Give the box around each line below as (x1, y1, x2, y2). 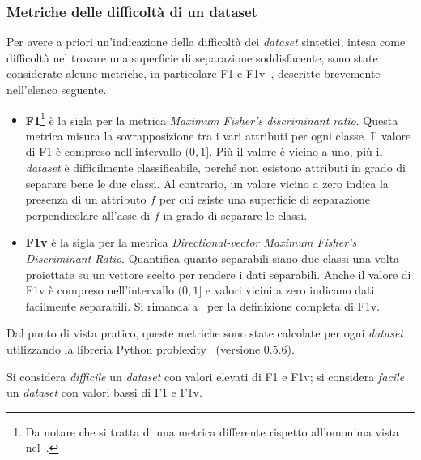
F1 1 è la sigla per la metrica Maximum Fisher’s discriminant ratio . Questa (25, 109, 398, 128)
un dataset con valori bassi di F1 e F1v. (6, 384, 202, 401)
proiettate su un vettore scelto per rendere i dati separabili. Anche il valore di (25, 265, 411, 282)
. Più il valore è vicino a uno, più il (209, 143, 383, 160)
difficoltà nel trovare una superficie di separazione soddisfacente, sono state (6, 49, 378, 66)
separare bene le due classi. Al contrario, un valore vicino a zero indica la (25, 174, 389, 191)
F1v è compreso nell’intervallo (25, 282, 174, 299)
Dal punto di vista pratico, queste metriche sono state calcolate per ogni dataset (6, 325, 403, 342)
